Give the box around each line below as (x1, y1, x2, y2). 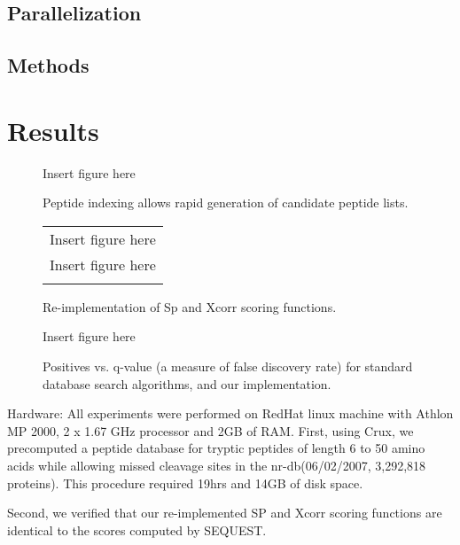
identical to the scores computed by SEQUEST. (7, 520, 267, 539)
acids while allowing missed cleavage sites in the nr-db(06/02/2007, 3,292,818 (7, 456, 426, 475)
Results (7, 112, 99, 148)
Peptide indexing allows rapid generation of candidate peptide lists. (43, 193, 409, 212)
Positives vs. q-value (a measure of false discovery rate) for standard (43, 357, 413, 376)
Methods (7, 51, 90, 79)
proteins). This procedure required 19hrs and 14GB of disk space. (7, 473, 363, 492)
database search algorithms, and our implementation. (43, 374, 331, 393)
